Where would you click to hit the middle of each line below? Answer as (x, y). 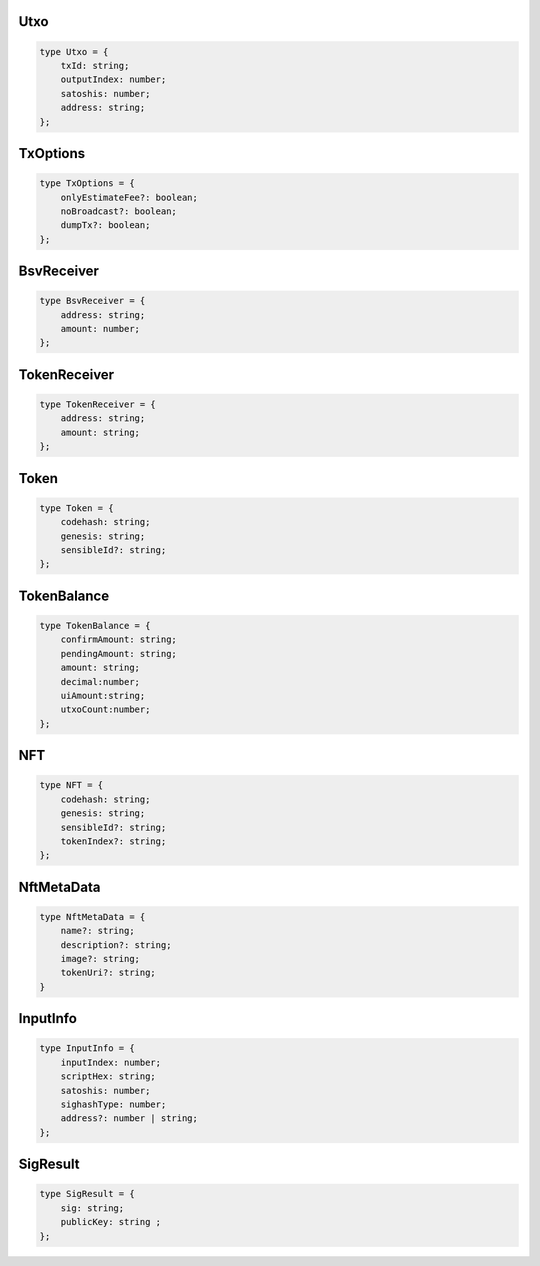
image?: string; (100, 959)
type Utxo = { (74, 51)
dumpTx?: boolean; (105, 225)
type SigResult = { (87, 1194)
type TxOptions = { (87, 183)
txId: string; (95, 65)
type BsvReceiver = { (92, 301)
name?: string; (97, 931)
